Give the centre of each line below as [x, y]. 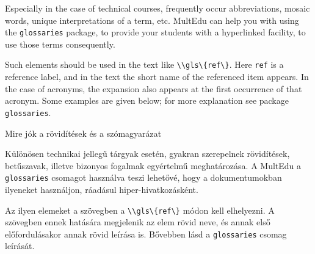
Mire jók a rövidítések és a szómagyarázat [83, 133]
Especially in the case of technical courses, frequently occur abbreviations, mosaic [157, 8]
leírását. [20, 246]
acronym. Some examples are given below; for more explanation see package [147, 100]
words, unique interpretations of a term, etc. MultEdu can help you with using [152, 20]
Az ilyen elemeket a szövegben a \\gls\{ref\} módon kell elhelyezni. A [140, 210]
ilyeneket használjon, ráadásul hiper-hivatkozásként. [102, 189]
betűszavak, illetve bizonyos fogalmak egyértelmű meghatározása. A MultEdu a [153, 165]
